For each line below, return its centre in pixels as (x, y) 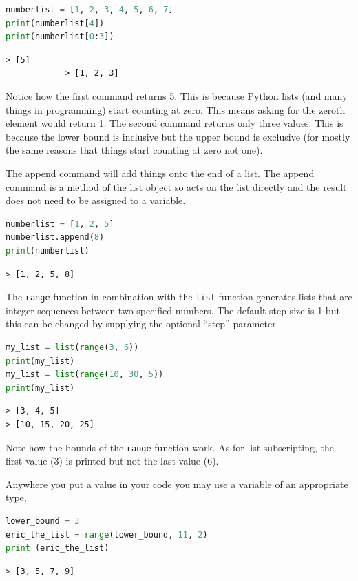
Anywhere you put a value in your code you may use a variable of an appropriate (177, 483)
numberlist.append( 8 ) (55, 237)
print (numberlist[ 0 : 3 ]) (60, 37)
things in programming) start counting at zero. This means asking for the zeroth (176, 109)
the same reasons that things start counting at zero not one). (134, 150)
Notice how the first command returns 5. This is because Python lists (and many (177, 95)
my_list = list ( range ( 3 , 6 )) (72, 347)
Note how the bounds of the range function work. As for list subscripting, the (170, 447)
